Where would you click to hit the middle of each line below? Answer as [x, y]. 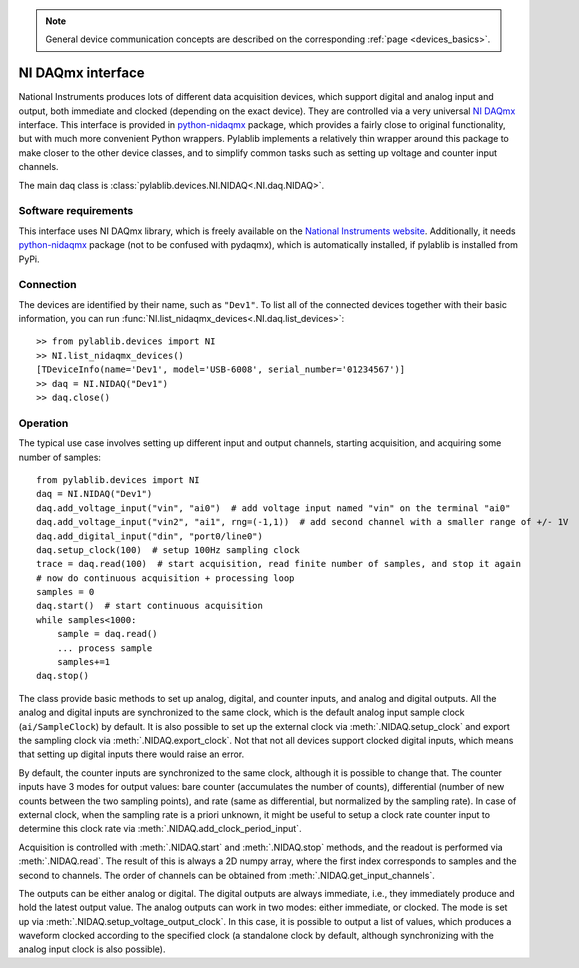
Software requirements [76, 211]
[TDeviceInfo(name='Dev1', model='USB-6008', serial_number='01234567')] [221, 369]
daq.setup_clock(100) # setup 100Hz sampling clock [168, 549]
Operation [43, 423]
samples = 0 [65, 592]
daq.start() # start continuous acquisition [150, 606]
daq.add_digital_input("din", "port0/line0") [150, 536]
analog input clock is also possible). [92, 949]
